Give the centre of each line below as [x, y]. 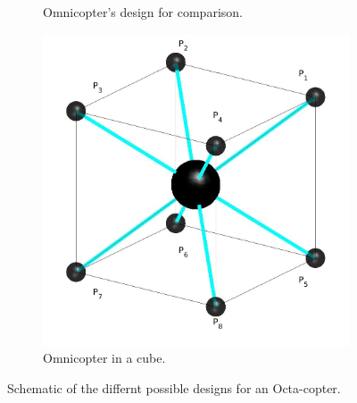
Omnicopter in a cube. [104, 358]
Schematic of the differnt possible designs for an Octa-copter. [174, 388]
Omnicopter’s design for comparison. [143, 12]
